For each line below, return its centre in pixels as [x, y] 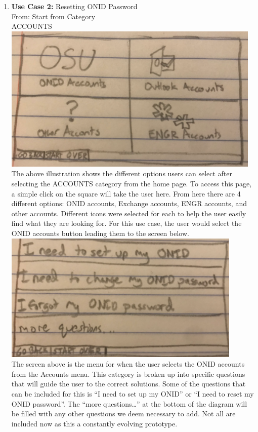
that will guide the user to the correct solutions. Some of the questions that [128, 384]
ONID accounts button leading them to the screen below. [100, 233]
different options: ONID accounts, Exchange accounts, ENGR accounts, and [129, 203]
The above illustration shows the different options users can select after [122, 173]
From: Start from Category [53, 16]
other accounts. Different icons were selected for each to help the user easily [129, 213]
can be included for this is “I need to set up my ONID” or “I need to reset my [133, 393]
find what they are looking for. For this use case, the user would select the [126, 223]
